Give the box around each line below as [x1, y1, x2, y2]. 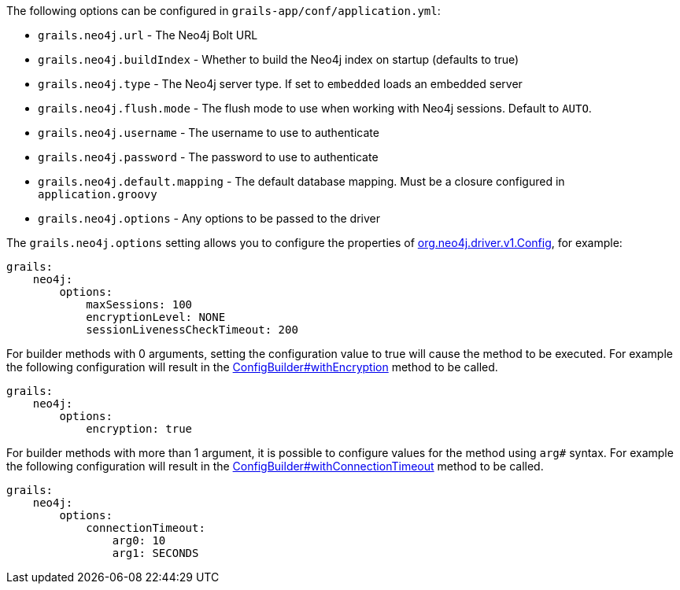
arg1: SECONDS [112, 547, 199, 559]
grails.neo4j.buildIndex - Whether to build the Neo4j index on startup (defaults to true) [38, 53, 519, 66]
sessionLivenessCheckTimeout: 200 [86, 323, 298, 336]
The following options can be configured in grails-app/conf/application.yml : [6, 4, 441, 17]
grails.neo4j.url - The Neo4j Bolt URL [38, 28, 258, 42]
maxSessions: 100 [86, 298, 193, 311]
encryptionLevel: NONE [86, 311, 226, 323]
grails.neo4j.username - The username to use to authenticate [38, 126, 379, 139]
